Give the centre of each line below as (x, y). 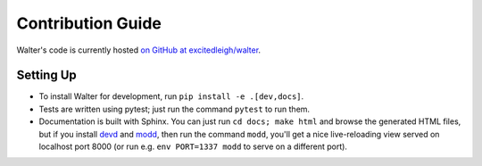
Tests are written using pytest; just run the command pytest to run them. (175, 109)
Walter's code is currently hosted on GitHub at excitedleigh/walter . (139, 50)
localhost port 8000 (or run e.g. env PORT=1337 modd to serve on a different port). (193, 146)
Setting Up (47, 75)
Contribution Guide (89, 23)
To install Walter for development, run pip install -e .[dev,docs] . (171, 96)
